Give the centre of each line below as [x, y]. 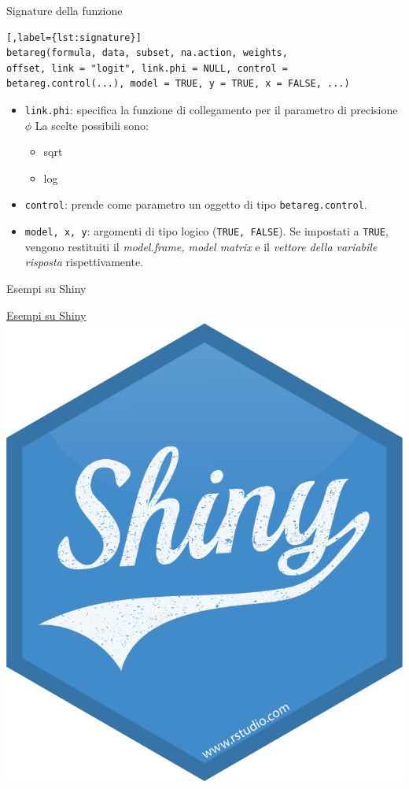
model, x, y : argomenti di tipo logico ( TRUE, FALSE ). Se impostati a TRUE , [206, 231]
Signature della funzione [64, 10]
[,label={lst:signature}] [74, 37]
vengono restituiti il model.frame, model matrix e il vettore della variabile [201, 246]
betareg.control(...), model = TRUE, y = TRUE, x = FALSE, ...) [178, 84]
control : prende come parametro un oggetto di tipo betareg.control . [196, 204]
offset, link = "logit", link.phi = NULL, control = [147, 68]
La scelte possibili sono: [92, 125]
